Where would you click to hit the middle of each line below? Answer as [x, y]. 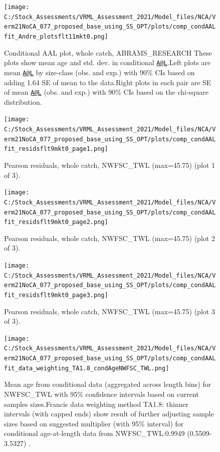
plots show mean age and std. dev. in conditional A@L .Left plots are [107, 62]
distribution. [23, 101]
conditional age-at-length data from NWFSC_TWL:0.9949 [94, 433]
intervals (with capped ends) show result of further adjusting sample [109, 414]
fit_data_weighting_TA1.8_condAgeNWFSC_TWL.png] [87, 368]
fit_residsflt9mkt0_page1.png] [56, 149]
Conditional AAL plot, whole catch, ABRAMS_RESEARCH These [108, 52]
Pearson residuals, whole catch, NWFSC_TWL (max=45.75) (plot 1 [109, 165]
